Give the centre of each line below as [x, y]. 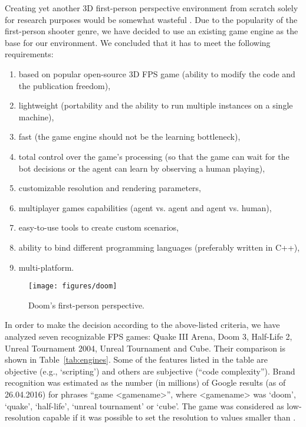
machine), [36, 116]
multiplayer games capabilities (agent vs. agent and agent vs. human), [145, 207]
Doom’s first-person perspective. [87, 305]
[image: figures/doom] [73, 286]
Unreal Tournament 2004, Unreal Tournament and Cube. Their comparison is [145, 348]
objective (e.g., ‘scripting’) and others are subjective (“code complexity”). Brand [150, 371]
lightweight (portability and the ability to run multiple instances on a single [156, 105]
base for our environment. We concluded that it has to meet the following [138, 42]
